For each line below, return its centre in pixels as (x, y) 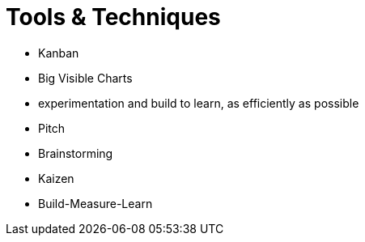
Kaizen (56, 178)
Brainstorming (76, 153)
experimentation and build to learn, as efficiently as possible (199, 103)
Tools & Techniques (113, 17)
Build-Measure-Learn (95, 203)
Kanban (59, 53)
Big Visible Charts (85, 78)
